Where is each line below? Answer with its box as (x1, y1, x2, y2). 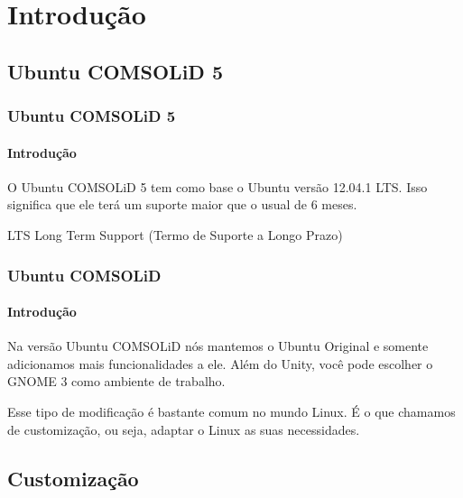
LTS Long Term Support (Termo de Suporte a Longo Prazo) (7, 225, 343, 244)
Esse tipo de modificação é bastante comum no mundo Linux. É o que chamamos (7, 402, 456, 420)
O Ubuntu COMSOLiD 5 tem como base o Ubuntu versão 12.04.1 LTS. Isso (7, 177, 428, 196)
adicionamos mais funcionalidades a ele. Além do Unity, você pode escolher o (7, 354, 433, 373)
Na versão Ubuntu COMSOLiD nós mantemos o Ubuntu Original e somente (7, 337, 429, 355)
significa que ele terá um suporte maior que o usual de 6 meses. (7, 195, 357, 214)
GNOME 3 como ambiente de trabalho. (7, 372, 226, 391)
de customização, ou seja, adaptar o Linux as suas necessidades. (7, 420, 360, 438)
